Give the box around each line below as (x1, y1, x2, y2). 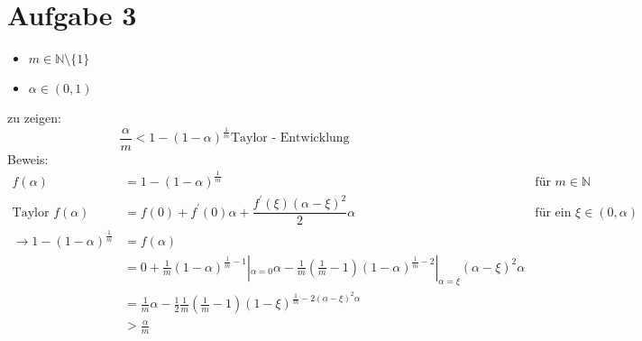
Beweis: (7, 149, 49, 168)
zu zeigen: (7, 108, 61, 127)
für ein (535, 206, 572, 219)
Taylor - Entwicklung (230, 132, 350, 145)
